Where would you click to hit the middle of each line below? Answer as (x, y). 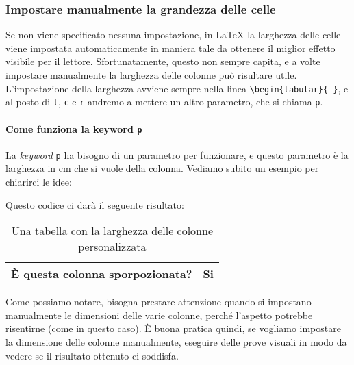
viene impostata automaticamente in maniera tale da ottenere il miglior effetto (170, 48)
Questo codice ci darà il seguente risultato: (95, 204)
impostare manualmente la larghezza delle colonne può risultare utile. (151, 75)
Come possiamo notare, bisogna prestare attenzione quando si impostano (159, 302)
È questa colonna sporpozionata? (102, 274)
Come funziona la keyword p (74, 128)
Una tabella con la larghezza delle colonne (112, 231)
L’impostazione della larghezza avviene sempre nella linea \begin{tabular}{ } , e (177, 88)
